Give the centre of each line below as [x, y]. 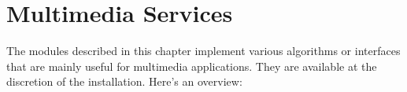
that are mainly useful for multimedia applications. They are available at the [192, 66]
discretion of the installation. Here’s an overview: [124, 81]
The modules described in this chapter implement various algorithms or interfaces [203, 51]
